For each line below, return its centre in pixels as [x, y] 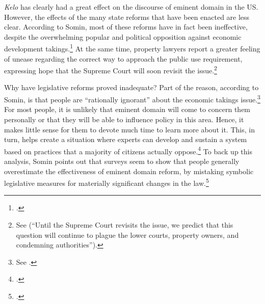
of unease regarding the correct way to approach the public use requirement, [123, 58]
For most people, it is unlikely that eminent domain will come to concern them [127, 109]
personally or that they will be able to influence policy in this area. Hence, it [124, 119]
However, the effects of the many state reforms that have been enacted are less [127, 17]
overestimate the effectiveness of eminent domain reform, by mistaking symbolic [129, 171]
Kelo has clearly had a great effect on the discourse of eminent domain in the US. [131, 7]
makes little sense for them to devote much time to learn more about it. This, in [129, 129]
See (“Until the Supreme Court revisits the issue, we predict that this [125, 224]
